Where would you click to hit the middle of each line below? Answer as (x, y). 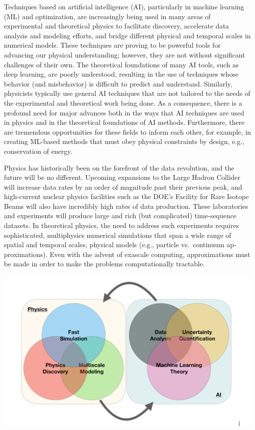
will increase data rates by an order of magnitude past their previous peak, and (123, 186)
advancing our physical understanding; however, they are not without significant (125, 54)
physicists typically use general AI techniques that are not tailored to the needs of (127, 93)
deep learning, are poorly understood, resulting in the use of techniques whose (121, 74)
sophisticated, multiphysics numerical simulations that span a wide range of (118, 235)
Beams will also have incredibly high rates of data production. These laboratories (126, 206)
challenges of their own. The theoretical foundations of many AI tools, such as (121, 64)
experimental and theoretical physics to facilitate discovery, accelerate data (116, 26)
